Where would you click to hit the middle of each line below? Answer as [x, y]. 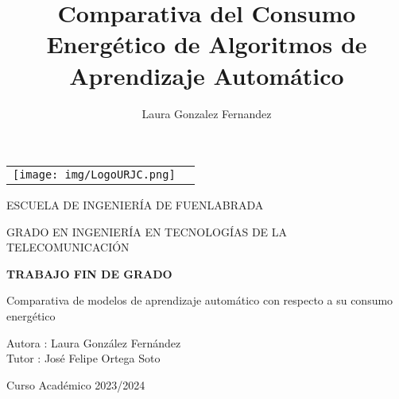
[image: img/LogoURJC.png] [94, 175]
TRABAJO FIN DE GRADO [89, 273]
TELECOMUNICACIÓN [68, 247]
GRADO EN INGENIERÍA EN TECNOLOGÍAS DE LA [147, 231]
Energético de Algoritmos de [207, 44]
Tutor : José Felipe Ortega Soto [83, 358]
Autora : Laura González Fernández [94, 342]
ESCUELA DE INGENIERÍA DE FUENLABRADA [135, 205]
